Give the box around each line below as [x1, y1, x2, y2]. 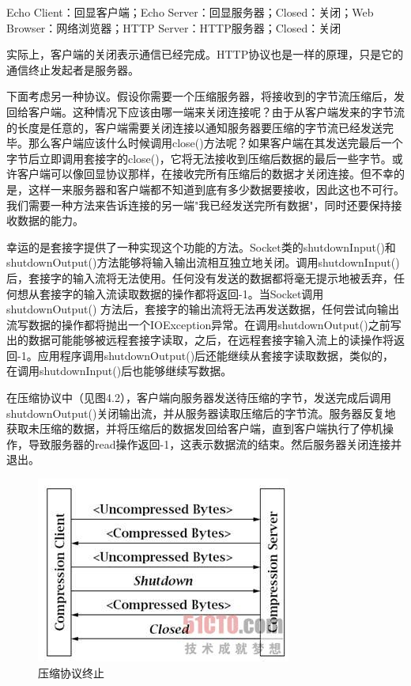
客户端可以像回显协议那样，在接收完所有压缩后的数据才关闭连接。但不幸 [17, 165, 394, 182]
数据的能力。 [17, 212, 84, 229]
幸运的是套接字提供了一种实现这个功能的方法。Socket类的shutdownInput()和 [6, 238, 396, 255]
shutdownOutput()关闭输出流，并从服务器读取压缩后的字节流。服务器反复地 [6, 404, 396, 421]
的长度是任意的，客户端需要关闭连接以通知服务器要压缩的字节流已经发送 [6, 119, 383, 135]
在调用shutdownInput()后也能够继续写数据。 [6, 362, 232, 379]
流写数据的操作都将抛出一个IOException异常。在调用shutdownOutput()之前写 [6, 316, 402, 332]
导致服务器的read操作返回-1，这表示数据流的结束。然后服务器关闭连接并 [28, 435, 402, 452]
